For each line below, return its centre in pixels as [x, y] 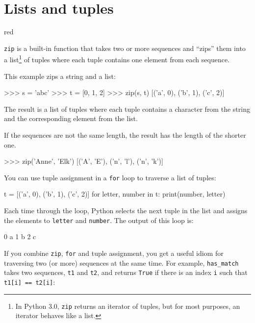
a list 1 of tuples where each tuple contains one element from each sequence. [117, 59]
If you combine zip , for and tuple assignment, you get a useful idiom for [114, 253]
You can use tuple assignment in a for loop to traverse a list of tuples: [110, 177]
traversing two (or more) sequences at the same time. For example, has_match [121, 262]
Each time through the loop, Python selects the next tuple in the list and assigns [126, 211]
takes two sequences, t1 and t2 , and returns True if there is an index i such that [126, 272]
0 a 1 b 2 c [20, 236]
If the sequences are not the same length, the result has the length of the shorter [125, 135]
